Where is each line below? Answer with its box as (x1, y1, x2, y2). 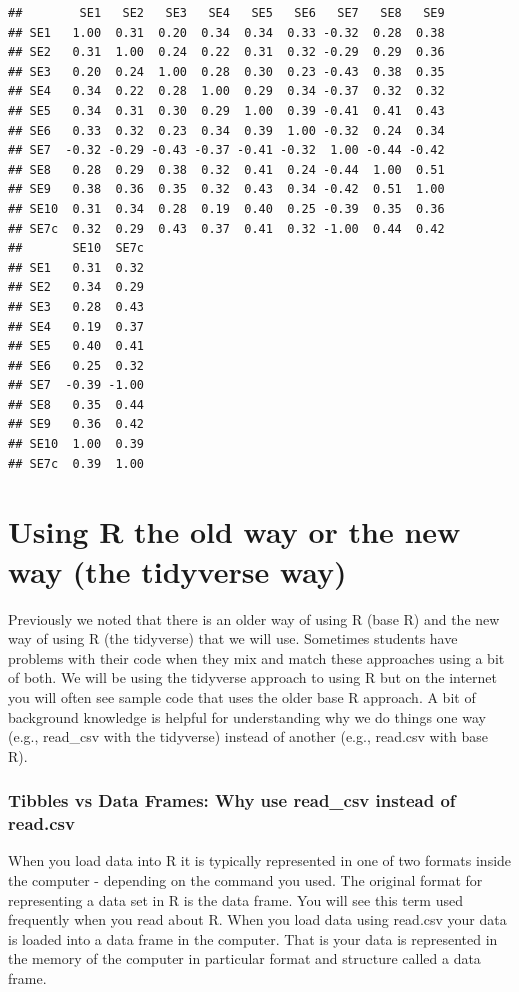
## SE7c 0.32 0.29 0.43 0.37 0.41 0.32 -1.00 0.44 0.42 (8, 221, 445, 236)
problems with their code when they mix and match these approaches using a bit (8, 647, 505, 668)
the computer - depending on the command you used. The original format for (8, 870, 483, 891)
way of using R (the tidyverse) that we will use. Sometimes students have (8, 628, 458, 649)
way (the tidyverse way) (8, 550, 347, 591)
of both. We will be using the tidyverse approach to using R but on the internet (8, 667, 498, 688)
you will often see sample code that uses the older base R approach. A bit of (8, 686, 476, 707)
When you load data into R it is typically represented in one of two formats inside (8, 850, 512, 871)
